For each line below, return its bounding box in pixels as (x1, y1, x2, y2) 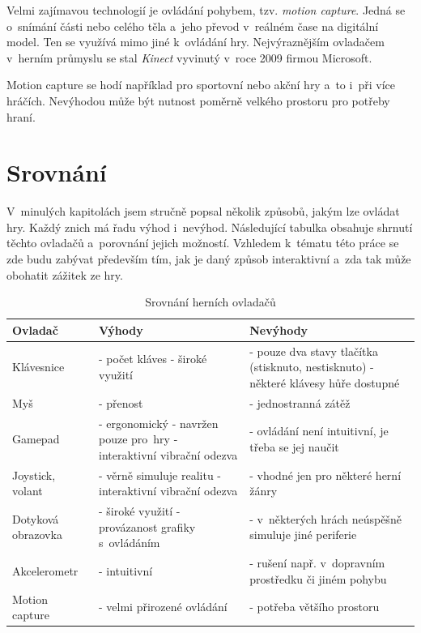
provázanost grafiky (99, 518, 196, 535)
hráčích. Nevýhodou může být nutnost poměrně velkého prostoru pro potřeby (6, 92, 390, 109)
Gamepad (12, 430, 60, 447)
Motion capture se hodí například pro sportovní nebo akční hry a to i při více (6, 76, 395, 93)
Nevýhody (249, 321, 308, 338)
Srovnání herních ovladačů (145, 293, 276, 310)
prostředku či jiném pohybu (249, 570, 387, 587)
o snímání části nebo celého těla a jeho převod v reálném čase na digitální (6, 17, 379, 34)
